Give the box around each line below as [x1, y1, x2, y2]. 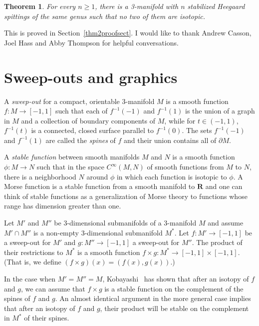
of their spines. [24, 312, 69, 323]
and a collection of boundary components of [21, 115, 156, 125]
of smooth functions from [147, 161, 224, 172]
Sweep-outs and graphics [4, 66, 178, 87]
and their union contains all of [124, 134, 217, 145]
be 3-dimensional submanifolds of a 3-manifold [54, 217, 197, 228]
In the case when [4, 273, 56, 283]
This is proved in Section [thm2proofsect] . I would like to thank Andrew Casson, [4, 27, 252, 38]
